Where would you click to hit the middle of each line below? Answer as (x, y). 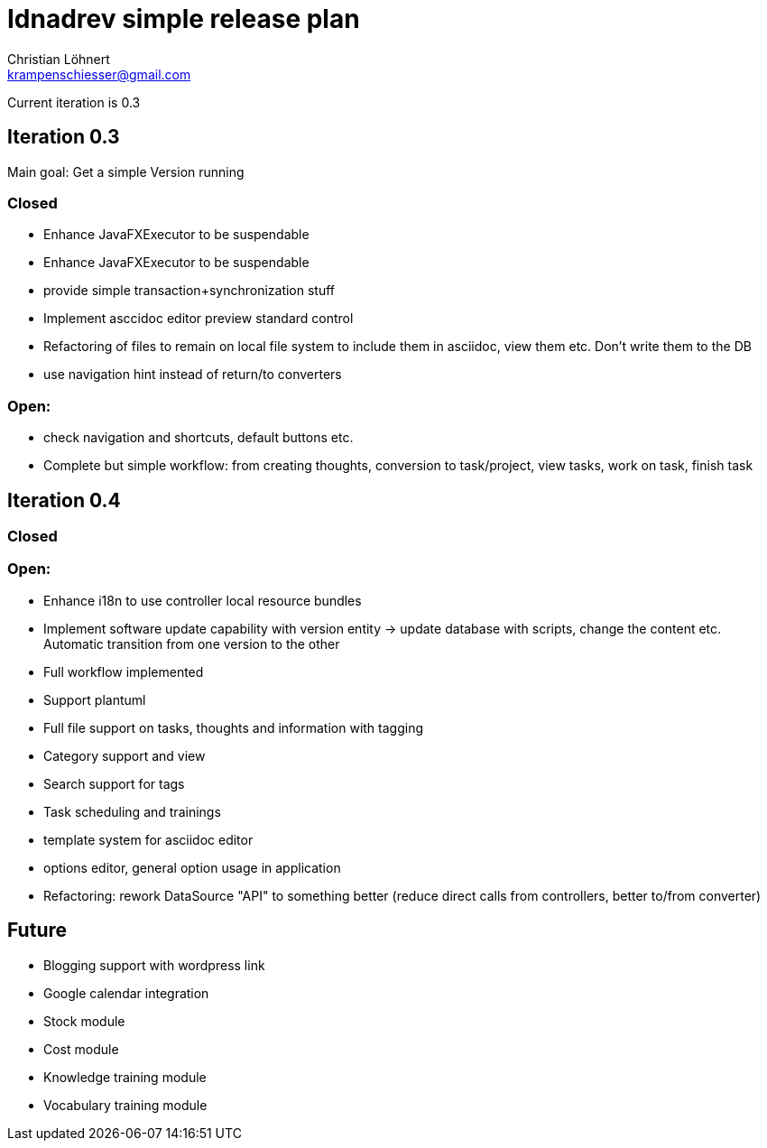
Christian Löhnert (59, 59)
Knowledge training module (125, 1077)
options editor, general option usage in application (192, 867)
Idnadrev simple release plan (184, 19)
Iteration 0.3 (64, 137)
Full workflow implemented (124, 671)
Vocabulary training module (125, 1105)
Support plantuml (95, 699)
